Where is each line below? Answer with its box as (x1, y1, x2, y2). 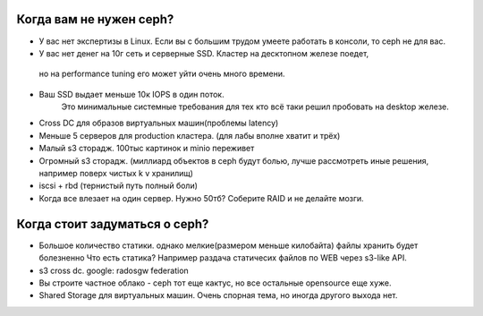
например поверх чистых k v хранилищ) (38, 168, 194, 179)
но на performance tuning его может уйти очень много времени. (38, 68, 285, 80)
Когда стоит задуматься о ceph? (16, 216, 209, 232)
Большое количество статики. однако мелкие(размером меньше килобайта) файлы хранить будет (38, 240, 419, 251)
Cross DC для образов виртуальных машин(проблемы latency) (38, 117, 279, 129)
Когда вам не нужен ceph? (16, 12, 174, 27)
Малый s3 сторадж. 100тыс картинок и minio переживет (38, 143, 255, 154)
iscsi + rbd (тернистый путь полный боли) (38, 180, 199, 192)
